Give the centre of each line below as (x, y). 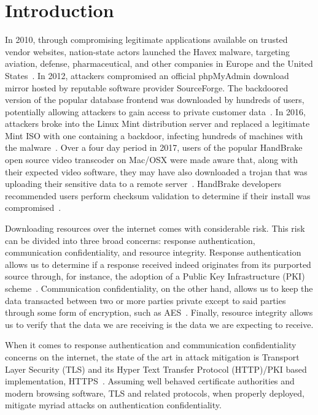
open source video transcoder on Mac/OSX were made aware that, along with (152, 160)
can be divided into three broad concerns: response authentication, (130, 240)
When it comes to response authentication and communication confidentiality (151, 345)
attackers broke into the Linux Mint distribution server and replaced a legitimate (157, 124)
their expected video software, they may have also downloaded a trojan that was (156, 171)
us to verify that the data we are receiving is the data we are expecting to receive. (159, 324)
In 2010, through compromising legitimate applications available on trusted (146, 40)
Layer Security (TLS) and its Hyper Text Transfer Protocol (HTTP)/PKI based (156, 369)
